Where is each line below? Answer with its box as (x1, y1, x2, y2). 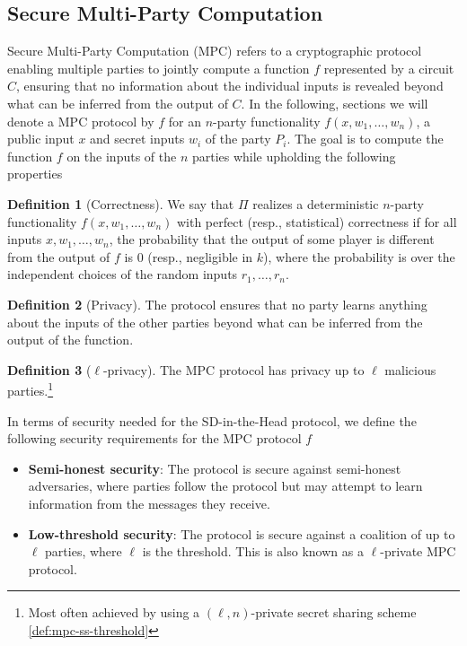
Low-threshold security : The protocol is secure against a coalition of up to (28, 524, 455, 543)
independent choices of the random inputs (7, 265, 238, 284)
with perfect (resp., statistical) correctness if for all (176, 212, 457, 231)
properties (7, 164, 63, 183)
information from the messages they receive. (28, 493, 270, 512)
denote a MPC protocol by (7, 111, 154, 130)
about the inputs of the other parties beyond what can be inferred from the (7, 312, 423, 331)
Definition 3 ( (7, 360, 92, 379)
